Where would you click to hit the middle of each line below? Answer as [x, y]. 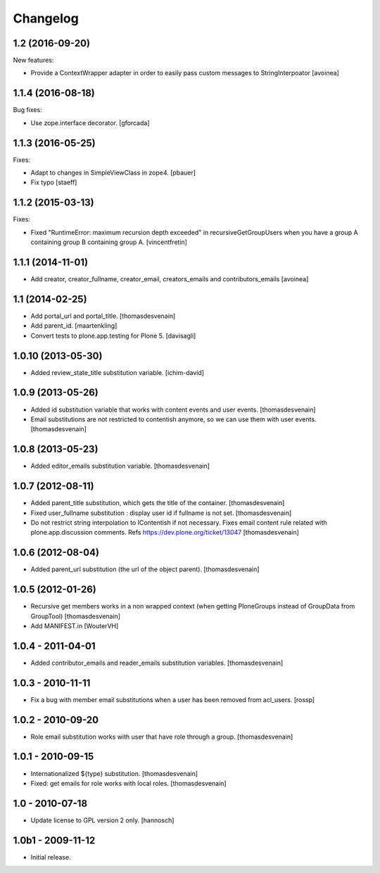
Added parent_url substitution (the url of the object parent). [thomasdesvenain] [145, 569]
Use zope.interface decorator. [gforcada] [90, 122]
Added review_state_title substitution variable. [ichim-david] [117, 372]
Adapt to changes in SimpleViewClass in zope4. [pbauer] [113, 173]
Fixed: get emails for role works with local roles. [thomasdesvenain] [128, 783]
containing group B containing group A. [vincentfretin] [109, 242]
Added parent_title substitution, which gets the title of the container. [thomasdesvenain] [158, 503]
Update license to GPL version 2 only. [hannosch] [102, 820]
